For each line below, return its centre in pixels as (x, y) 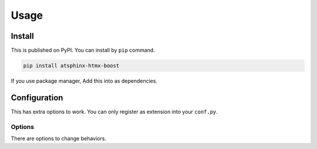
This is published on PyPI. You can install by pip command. (83, 50)
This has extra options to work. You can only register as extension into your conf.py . (114, 111)
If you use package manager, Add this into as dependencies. (84, 81)
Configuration (37, 98)
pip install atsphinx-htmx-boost (71, 66)
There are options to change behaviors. (59, 138)
